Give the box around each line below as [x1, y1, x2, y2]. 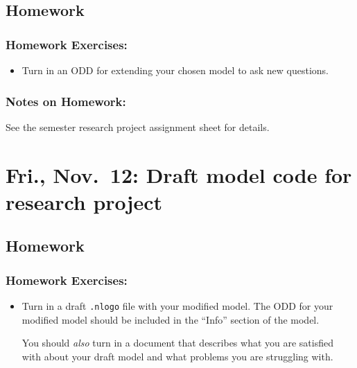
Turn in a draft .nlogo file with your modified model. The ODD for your [21, 298, 333, 313]
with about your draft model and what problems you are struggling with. [21, 349, 333, 363]
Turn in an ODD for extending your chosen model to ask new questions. [21, 63, 329, 77]
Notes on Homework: [6, 92, 126, 109]
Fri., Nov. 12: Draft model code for [6, 160, 352, 189]
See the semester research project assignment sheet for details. [6, 119, 270, 134]
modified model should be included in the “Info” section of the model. [21, 312, 320, 326]
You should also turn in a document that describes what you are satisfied [21, 335, 334, 350]
